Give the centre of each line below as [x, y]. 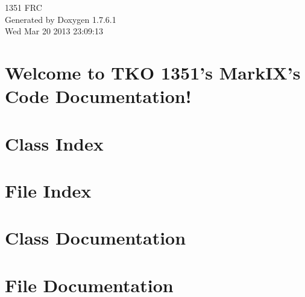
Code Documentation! [98, 96]
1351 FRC [24, 7]
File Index [48, 190]
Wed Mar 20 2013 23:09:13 [54, 31]
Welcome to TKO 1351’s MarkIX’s [153, 72]
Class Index [54, 143]
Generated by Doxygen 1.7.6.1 [61, 19]
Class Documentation [96, 238]
